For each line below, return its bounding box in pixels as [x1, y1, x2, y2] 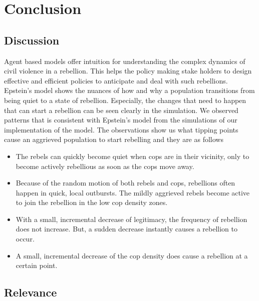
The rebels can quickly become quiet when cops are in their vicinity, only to [16, 150, 249, 161]
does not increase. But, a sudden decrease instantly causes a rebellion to [16, 223, 237, 234]
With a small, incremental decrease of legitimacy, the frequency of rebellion [16, 213, 247, 224]
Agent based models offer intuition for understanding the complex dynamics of [4, 55, 245, 66]
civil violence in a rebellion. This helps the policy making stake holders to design [4, 65, 252, 76]
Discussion [4, 32, 60, 47]
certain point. [16, 260, 58, 270]
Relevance [4, 284, 57, 300]
